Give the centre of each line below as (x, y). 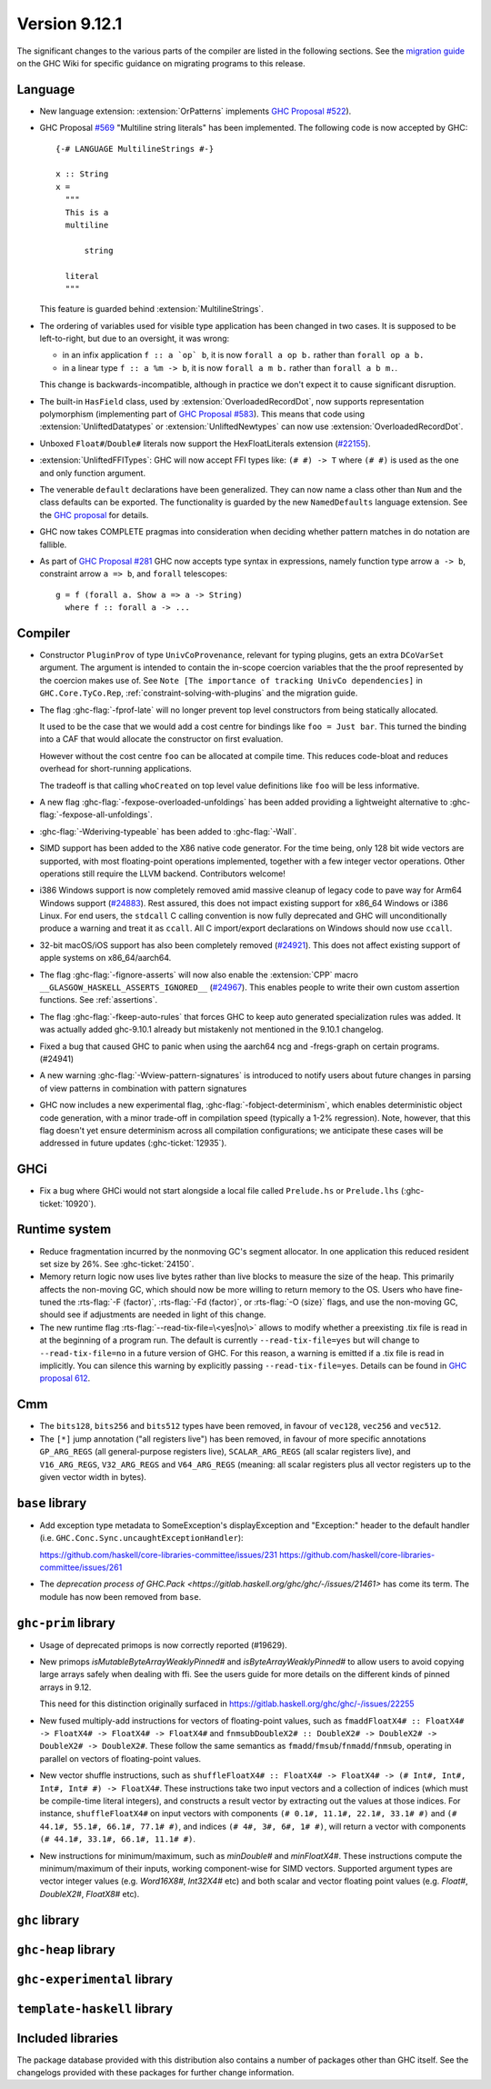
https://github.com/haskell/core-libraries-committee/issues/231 (158, 1554)
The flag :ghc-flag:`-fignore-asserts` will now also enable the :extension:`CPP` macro (199, 975)
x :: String (82, 174)
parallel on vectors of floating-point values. (120, 1758)
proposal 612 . (65, 1378)
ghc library (48, 1919)
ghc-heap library (66, 1949)
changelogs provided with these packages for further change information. (155, 2073)
